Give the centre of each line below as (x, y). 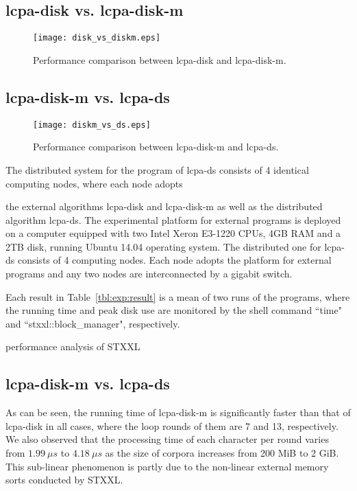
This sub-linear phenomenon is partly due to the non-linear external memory (167, 466)
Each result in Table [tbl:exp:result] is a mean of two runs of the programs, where (178, 296)
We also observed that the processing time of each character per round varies (167, 439)
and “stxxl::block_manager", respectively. (93, 323)
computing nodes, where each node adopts (94, 183)
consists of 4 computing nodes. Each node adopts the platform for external (174, 260)
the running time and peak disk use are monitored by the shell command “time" (174, 310)
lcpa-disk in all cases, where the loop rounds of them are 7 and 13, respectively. (172, 425)
